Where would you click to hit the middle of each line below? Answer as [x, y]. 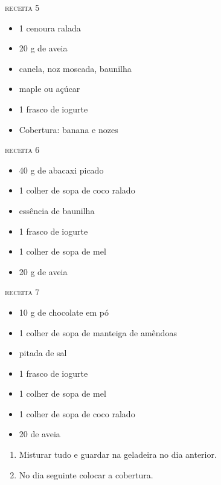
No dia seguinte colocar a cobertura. [86, 474]
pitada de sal [43, 353]
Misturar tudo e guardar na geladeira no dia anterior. [118, 454]
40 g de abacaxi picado [61, 170]
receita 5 [22, 7]
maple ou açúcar [50, 89]
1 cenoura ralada [50, 28]
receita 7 [22, 292]
